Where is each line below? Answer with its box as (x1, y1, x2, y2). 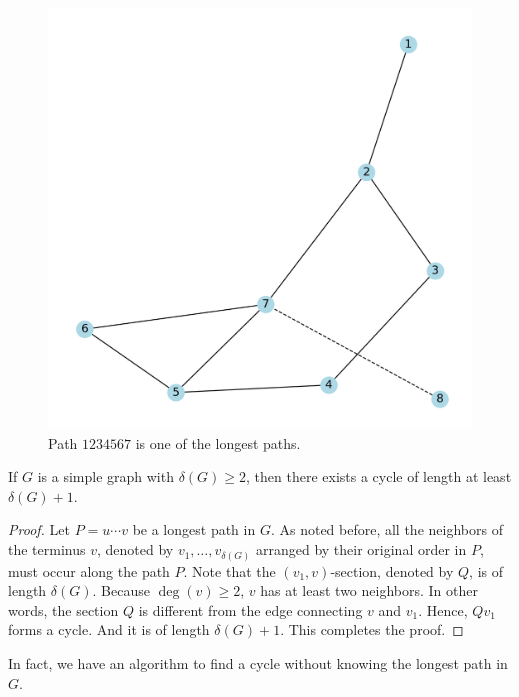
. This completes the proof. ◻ (280, 619, 464, 640)
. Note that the (183, 560, 276, 581)
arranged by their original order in (255, 539, 467, 560)
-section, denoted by (330, 560, 454, 581)
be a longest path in (132, 519, 256, 540)
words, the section (8, 599, 119, 620)
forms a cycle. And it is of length (8, 619, 210, 640)
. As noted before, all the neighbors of (270, 519, 503, 540)
